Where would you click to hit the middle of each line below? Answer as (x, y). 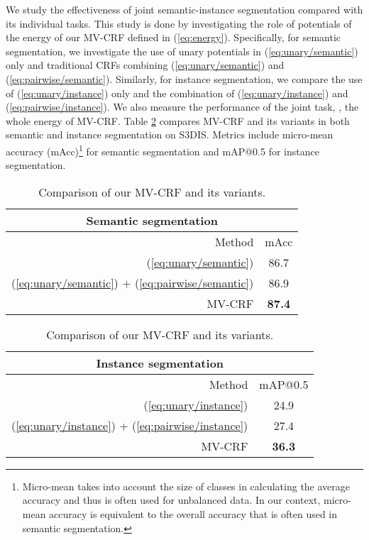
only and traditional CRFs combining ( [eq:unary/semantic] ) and (145, 65)
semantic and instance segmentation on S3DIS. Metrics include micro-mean (170, 134)
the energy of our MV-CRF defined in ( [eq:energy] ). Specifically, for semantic (174, 37)
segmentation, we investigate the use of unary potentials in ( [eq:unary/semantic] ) (182, 51)
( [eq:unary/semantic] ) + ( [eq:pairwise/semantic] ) (133, 282)
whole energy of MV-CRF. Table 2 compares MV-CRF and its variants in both (178, 120)
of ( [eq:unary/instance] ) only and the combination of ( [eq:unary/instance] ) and (177, 93)
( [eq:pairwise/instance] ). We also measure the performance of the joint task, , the (182, 107)
